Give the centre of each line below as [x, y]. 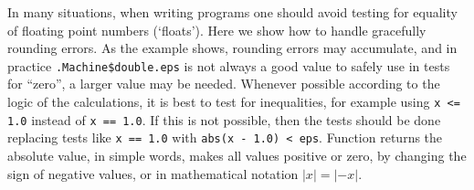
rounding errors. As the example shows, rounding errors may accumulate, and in [232, 48]
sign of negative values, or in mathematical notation [153, 173]
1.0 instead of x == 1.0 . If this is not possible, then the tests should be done [224, 119]
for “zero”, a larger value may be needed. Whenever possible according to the [224, 84]
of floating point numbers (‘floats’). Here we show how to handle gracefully [217, 30]
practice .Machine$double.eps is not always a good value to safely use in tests [229, 65]
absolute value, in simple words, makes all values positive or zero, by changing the [237, 155]
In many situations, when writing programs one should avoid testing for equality [232, 12]
